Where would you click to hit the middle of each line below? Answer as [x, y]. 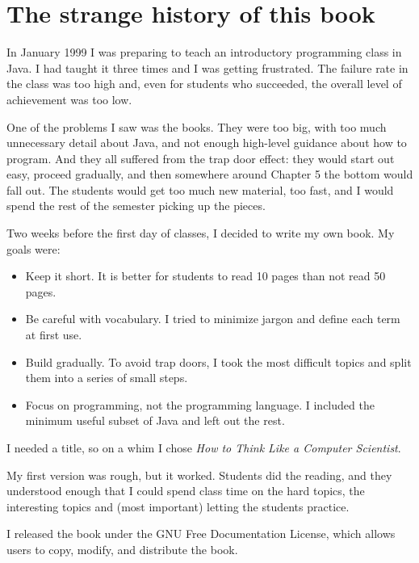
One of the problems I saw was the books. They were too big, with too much [197, 126]
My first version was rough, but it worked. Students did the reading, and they [199, 475]
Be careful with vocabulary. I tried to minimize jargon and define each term [213, 319]
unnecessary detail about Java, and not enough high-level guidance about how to [207, 143]
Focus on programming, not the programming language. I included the [200, 404]
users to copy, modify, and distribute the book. [122, 549]
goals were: [34, 248]
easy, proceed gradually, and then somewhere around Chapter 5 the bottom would [210, 174]
